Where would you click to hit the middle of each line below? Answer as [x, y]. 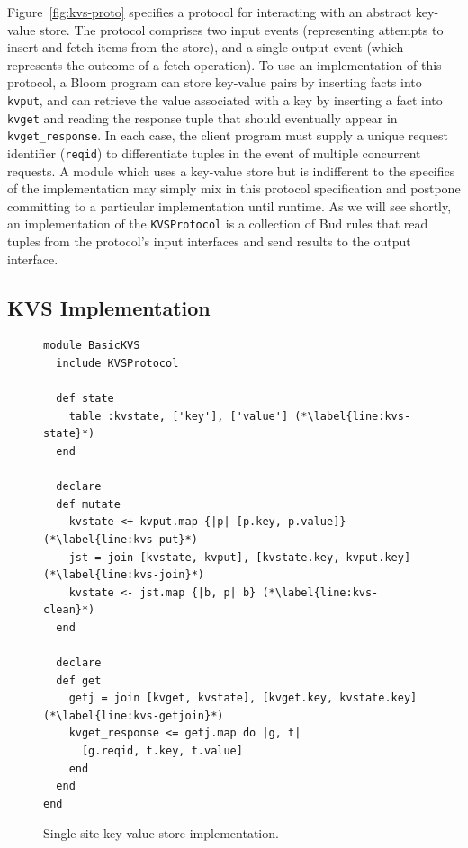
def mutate [88, 504]
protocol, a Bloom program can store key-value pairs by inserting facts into [215, 82]
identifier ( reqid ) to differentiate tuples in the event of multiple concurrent [214, 152]
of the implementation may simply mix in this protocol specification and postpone [234, 188]
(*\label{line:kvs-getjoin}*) [134, 715]
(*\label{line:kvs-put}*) [121, 539]
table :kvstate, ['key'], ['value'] [179, 416]
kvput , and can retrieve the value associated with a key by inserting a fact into [225, 99]
